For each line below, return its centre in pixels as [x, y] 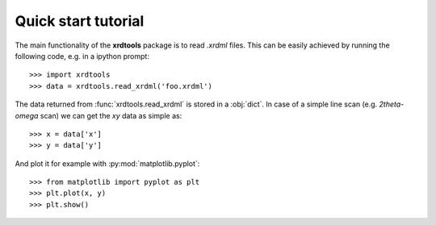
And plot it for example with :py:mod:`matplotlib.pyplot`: [107, 163]
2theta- [392, 104]
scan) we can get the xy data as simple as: [111, 115]
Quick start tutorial [80, 21]
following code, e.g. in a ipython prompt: [82, 56]
